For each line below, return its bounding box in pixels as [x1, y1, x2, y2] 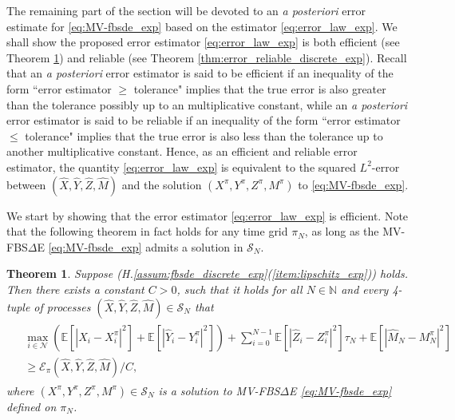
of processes [34, 298, 91, 315]
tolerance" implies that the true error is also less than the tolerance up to [25, 127, 383, 144]
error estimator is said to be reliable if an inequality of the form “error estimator [6, 112, 401, 129]
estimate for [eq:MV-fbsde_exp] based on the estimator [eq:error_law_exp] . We [6, 18, 398, 34]
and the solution [121, 176, 202, 192]
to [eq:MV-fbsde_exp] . [298, 176, 409, 192]
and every [341, 280, 389, 297]
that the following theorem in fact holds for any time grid [6, 223, 288, 240]
